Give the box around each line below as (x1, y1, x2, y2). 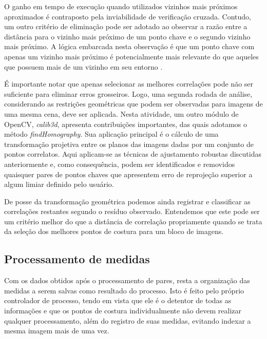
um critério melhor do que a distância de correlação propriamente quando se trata (4, 216, 262, 226)
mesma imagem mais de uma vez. (4, 325, 109, 336)
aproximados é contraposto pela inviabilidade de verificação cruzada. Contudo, (4, 11, 252, 22)
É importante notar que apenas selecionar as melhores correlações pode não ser (4, 78, 254, 89)
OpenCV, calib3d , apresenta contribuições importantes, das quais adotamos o (4, 118, 247, 129)
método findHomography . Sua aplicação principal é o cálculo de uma (4, 129, 219, 139)
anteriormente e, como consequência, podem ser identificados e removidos (4, 158, 235, 169)
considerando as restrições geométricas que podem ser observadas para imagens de (4, 98, 263, 109)
